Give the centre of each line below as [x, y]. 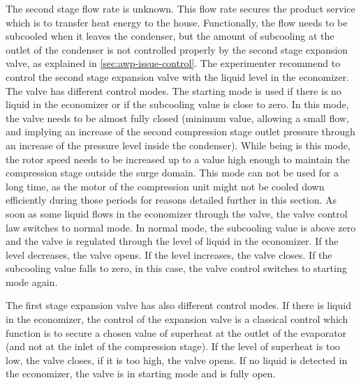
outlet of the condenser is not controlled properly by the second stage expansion [177, 49]
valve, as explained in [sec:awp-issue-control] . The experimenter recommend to [173, 63]
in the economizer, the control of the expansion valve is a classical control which [177, 319]
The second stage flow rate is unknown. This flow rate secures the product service [180, 8]
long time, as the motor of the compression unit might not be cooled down [165, 186]
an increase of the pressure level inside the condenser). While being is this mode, [178, 145]
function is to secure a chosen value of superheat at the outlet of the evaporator [176, 332]
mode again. [32, 281]
